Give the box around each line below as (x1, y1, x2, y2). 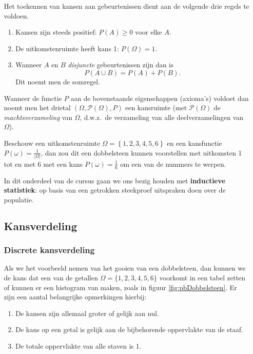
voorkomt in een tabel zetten (159, 273, 246, 283)
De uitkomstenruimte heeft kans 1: (15, 43, 119, 53)
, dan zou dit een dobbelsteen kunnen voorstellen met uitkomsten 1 (40, 147, 242, 157)
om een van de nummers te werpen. (120, 158, 226, 169)
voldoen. (4, 10, 29, 20)
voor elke (135, 27, 162, 37)
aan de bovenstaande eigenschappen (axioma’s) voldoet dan (70, 93, 249, 103)
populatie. (4, 194, 34, 204)
